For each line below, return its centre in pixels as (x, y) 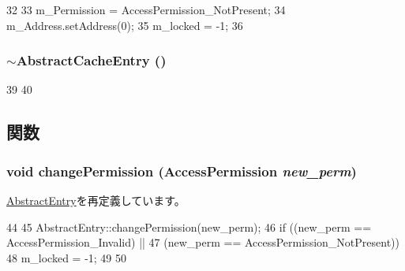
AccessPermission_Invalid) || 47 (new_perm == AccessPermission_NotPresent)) (203, 242)
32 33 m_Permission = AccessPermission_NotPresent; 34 (146, 9)
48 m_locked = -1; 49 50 (67, 257)
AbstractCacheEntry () (91, 60)
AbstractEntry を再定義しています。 (96, 200)
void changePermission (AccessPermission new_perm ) (182, 171)
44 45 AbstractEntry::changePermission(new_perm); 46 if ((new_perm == (189, 226)
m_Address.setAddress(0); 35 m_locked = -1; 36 (125, 25)
